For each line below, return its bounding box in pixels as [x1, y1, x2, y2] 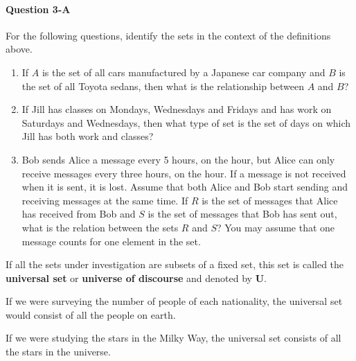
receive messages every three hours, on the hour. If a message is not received [21, 166, 346, 180]
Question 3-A [6, 1, 71, 16]
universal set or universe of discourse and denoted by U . [6, 270, 267, 285]
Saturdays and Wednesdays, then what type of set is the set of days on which [21, 115, 351, 130]
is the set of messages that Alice [202, 193, 338, 207]
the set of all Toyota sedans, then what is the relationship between [21, 78, 304, 93]
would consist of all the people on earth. [6, 307, 176, 322]
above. [6, 42, 33, 56]
